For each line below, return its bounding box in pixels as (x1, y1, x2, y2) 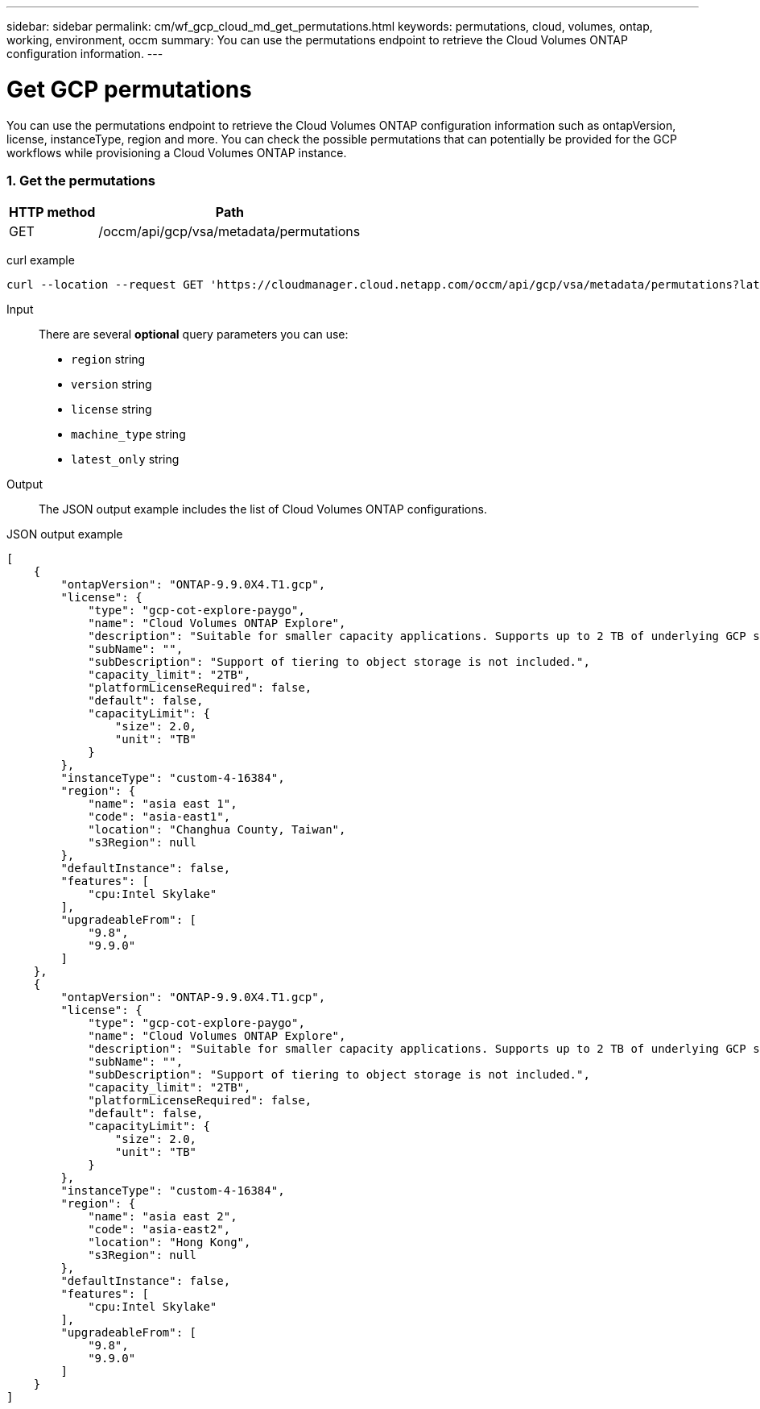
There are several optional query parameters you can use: (39, 327, 349, 342)
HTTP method (9, 204, 96, 221)
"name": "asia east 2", (88, 1210, 237, 1224)
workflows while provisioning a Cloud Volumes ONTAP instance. (6, 145, 347, 160)
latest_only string (71, 452, 180, 467)
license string (71, 402, 152, 417)
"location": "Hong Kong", (88, 1236, 251, 1249)
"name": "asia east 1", (88, 797, 237, 811)
